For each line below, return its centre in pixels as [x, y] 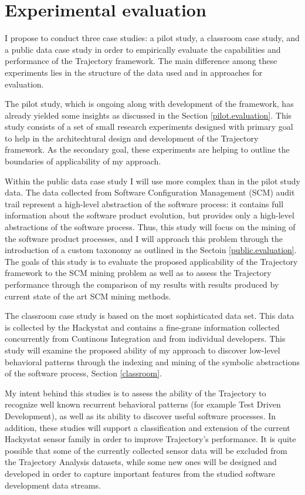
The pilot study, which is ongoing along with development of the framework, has [149, 104]
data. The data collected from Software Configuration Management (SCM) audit [150, 192]
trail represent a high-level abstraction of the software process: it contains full [144, 203]
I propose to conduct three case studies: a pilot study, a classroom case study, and [152, 38]
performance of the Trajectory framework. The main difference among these [141, 61]
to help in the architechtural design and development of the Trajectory [132, 138]
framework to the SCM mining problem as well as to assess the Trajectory [138, 273]
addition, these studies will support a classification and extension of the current [148, 427]
